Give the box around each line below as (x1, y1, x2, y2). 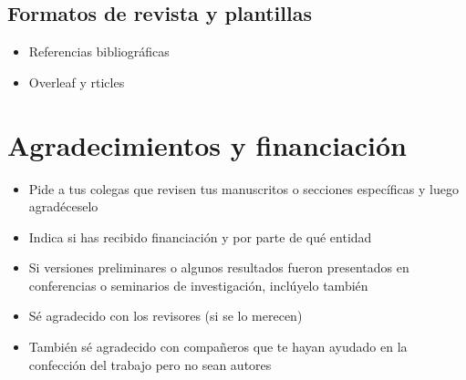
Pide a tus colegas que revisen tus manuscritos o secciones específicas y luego (28, 179, 459, 198)
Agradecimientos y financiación (7, 126, 407, 163)
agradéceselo (28, 197, 98, 216)
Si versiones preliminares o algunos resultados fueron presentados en (28, 258, 409, 277)
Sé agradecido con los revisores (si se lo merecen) (28, 306, 303, 325)
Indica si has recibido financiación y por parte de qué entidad (28, 227, 372, 246)
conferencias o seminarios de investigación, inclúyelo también (28, 275, 368, 294)
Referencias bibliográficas (28, 42, 170, 61)
